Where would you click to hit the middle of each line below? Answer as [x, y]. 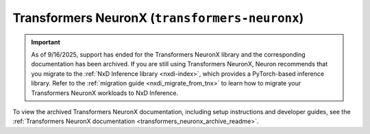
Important [46, 42]
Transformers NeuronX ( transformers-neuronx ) [158, 18]
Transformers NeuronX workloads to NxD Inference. [104, 93]
